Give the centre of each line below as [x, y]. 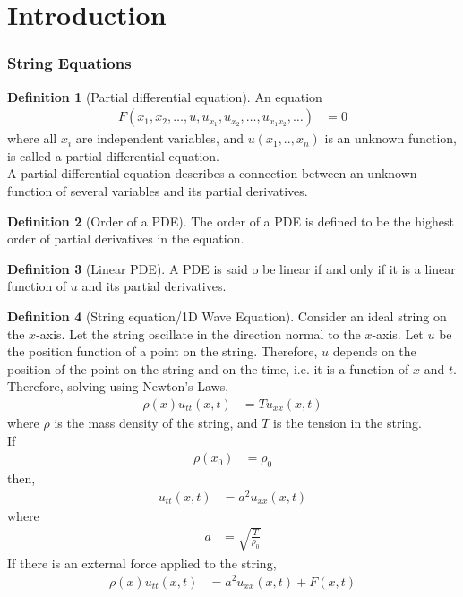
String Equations [69, 63]
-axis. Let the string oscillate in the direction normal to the [198, 333]
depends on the [374, 351]
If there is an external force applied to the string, [142, 563]
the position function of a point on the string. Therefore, [163, 351]
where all [32, 138]
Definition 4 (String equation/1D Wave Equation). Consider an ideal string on [227, 316]
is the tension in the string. [347, 422]
